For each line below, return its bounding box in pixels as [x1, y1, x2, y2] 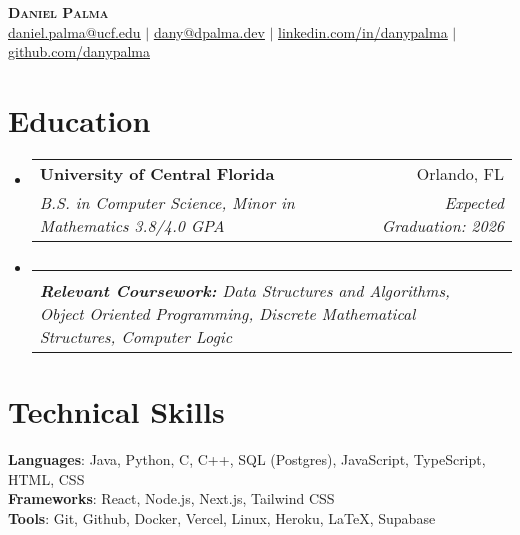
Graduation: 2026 [381, 213, 504, 237]
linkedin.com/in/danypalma [278, 21, 448, 42]
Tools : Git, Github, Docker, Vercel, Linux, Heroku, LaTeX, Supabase [8, 507, 436, 528]
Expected [444, 190, 504, 214]
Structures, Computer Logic [39, 324, 233, 348]
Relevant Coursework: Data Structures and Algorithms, [39, 278, 450, 302]
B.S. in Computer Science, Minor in [39, 190, 295, 214]
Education [8, 99, 151, 140]
